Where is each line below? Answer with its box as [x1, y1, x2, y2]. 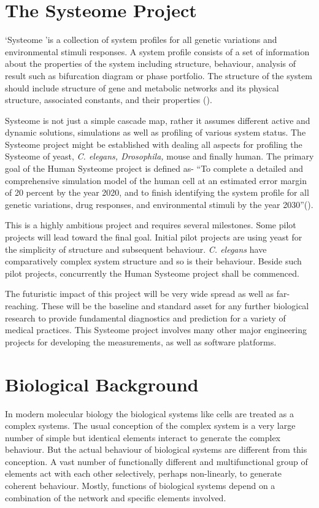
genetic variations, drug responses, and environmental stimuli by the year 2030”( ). [5, 198, 313, 210]
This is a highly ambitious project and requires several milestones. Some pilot [5, 218, 296, 231]
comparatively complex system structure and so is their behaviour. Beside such [5, 255, 302, 267]
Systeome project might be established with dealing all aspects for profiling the [5, 137, 302, 150]
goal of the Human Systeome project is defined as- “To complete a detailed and [5, 162, 303, 175]
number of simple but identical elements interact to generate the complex [5, 431, 281, 444]
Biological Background [5, 371, 199, 396]
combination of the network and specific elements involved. [5, 491, 226, 504]
